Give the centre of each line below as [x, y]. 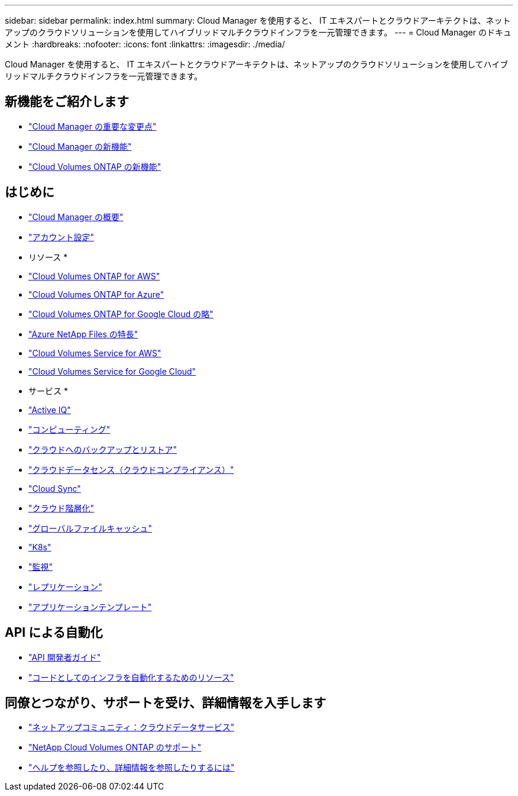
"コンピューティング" [69, 429]
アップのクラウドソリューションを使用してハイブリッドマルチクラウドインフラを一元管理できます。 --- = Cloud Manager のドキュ [258, 32]
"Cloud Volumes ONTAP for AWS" [94, 276]
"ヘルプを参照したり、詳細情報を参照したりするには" [132, 768]
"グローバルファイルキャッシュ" [90, 528]
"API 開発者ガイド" [65, 657]
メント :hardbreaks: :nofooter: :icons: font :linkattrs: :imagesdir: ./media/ [145, 44]
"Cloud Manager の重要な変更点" [93, 126]
